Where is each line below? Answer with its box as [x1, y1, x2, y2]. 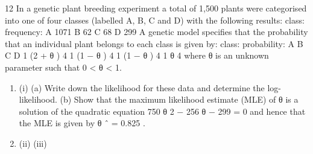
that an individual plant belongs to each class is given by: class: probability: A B [5, 37, 303, 50]
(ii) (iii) [19, 136, 47, 149]
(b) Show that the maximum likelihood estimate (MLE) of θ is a [60, 93, 299, 106]
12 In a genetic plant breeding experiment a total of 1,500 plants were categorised [5, 2, 307, 14]
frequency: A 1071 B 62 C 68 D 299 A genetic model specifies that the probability [5, 25, 308, 38]
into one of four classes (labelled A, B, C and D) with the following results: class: [5, 13, 305, 26]
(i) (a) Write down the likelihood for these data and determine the [19, 81, 265, 94]
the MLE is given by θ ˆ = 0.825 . [19, 117, 145, 129]
